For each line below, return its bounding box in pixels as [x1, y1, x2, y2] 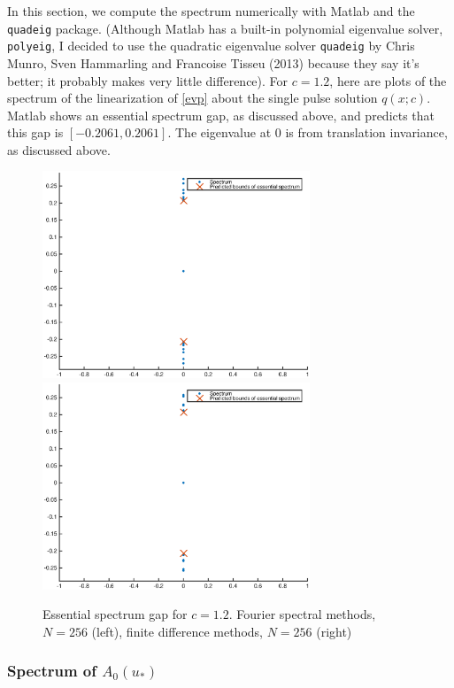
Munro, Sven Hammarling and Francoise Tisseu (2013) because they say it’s [7, 53, 419, 72]
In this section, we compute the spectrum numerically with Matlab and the [7, 2, 415, 19]
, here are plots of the [329, 71, 447, 89]
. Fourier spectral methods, [228, 605, 376, 623]
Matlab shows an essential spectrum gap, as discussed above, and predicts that [7, 105, 435, 124]
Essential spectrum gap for [42, 605, 188, 623]
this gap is [7, 123, 64, 142]
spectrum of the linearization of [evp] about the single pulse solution [7, 89, 378, 107]
